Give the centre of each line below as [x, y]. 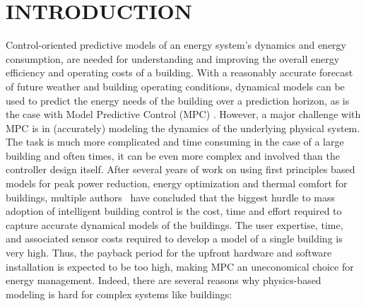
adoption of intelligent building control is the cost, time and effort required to [174, 211]
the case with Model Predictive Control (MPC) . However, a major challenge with [183, 114]
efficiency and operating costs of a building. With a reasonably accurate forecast [179, 72]
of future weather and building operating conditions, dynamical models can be [175, 86]
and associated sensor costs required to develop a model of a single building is [174, 239]
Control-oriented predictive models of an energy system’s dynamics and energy [176, 45]
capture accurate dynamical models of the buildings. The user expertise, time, [175, 224]
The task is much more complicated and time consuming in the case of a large [175, 142]
